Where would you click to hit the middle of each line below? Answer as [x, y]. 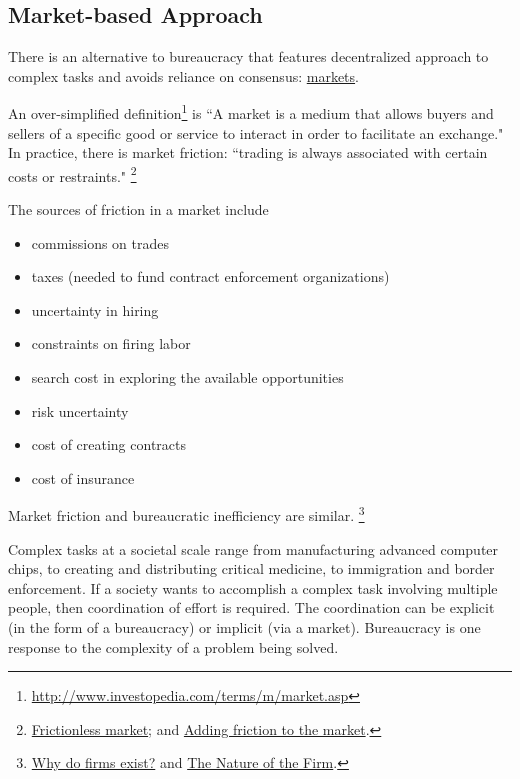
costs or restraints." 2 [72, 174]
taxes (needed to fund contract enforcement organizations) [210, 276]
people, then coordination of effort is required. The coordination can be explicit [251, 607]
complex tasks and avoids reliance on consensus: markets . [183, 75]
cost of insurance [83, 477]
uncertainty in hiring [95, 309]
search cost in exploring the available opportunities [187, 377]
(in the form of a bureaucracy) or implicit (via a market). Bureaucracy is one [244, 627]
